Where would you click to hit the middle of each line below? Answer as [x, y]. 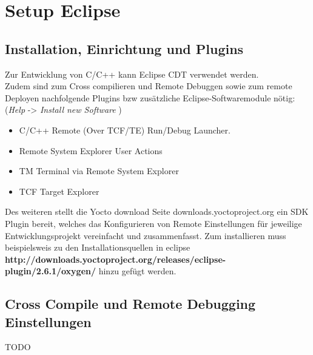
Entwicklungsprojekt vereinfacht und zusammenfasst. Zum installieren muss [146, 235]
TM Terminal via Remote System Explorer [99, 171]
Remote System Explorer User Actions [91, 150]
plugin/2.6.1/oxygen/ [51, 271]
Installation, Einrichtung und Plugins [124, 48]
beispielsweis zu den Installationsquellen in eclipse [98, 247]
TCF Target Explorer [59, 191]
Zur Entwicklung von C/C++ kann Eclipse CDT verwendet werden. [132, 74]
